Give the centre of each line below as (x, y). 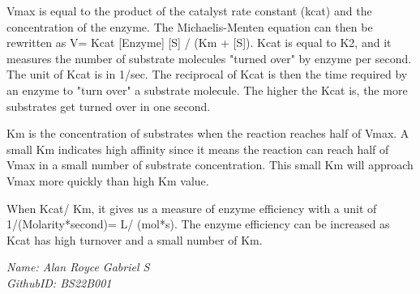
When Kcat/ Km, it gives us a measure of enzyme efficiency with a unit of (192, 208)
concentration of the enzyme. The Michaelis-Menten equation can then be (190, 26)
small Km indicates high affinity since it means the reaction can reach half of (198, 149)
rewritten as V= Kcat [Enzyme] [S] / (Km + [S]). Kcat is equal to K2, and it (199, 43)
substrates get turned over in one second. (109, 106)
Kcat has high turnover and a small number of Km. (135, 239)
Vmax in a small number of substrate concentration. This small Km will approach (210, 165)
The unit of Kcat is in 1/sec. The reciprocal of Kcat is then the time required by (207, 74)
